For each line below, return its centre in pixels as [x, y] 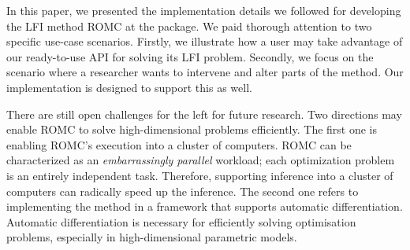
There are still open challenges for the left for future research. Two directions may [204, 114]
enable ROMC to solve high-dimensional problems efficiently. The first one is [192, 129]
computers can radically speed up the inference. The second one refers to [183, 191]
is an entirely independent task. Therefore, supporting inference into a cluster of [200, 175]
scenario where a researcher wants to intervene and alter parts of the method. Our [205, 72]
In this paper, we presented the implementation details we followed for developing [204, 10]
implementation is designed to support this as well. [129, 87]
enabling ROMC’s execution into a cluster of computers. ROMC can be [179, 144]
